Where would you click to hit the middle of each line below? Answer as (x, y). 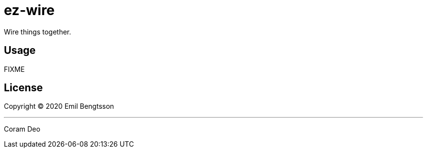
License (23, 88)
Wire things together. (38, 32)
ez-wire (29, 10)
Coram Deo (22, 129)
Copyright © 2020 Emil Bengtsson (59, 106)
